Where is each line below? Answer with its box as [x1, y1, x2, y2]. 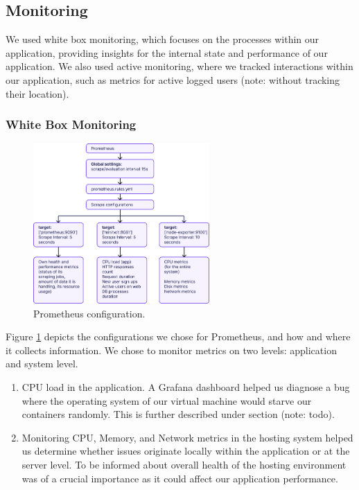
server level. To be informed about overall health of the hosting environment [21, 457, 347, 471]
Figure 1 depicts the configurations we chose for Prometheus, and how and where [6, 329, 351, 344]
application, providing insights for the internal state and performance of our [6, 45, 328, 60]
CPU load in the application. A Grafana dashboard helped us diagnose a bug [21, 379, 350, 394]
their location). [6, 86, 69, 100]
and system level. [6, 356, 78, 371]
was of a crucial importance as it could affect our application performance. [21, 471, 338, 485]
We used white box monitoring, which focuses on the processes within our [6, 32, 319, 46]
